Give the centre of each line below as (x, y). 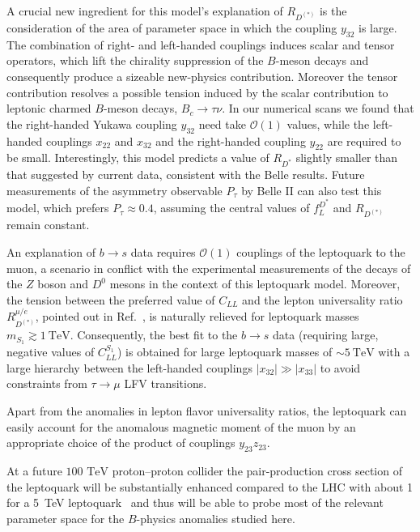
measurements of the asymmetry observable (115, 190)
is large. (378, 28)
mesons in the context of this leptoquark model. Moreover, (255, 284)
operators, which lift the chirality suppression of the (135, 60)
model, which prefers (58, 208)
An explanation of (51, 251)
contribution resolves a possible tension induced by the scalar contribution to (197, 92)
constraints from (47, 383)
